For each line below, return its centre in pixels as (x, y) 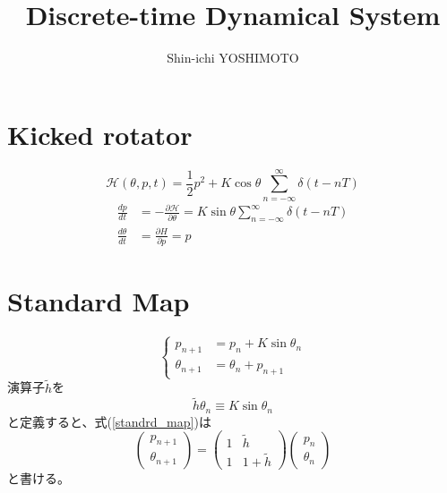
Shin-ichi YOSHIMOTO (233, 58)
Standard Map (99, 301)
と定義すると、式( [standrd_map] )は (109, 421)
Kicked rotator (100, 134)
